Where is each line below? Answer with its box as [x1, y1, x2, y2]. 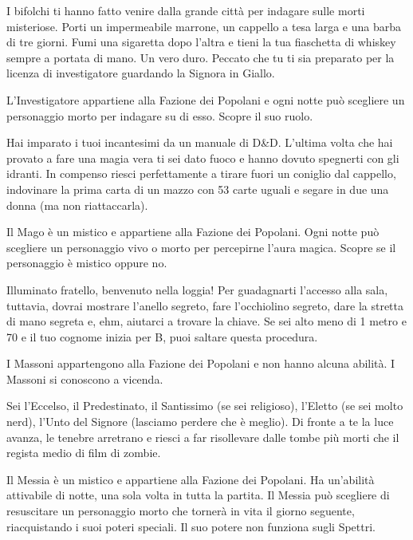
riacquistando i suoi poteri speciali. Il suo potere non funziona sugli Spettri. [6, 518, 376, 534]
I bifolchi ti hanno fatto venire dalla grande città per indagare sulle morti [6, 2, 365, 18]
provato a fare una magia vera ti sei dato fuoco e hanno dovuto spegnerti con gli [6, 149, 399, 166]
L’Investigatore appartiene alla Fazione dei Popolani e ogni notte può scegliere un [6, 91, 405, 108]
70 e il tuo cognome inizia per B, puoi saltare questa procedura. [6, 328, 318, 345]
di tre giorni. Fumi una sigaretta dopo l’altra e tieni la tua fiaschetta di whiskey [6, 34, 396, 50]
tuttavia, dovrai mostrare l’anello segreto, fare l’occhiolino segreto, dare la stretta [6, 297, 404, 313]
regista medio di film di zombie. [6, 444, 161, 461]
